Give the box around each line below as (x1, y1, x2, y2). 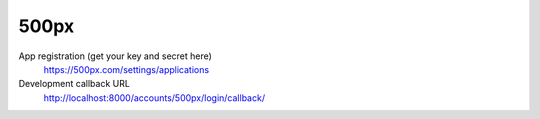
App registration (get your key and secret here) (18, 50, 212, 62)
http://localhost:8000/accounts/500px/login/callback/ (43, 91, 265, 104)
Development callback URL (18, 78, 130, 90)
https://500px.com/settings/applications (43, 63, 210, 75)
